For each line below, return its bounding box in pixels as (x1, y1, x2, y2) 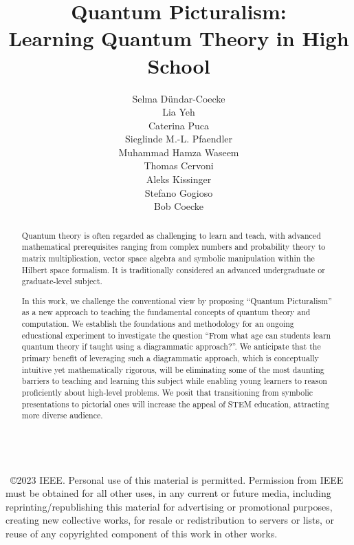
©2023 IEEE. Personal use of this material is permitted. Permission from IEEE (10, 472, 344, 487)
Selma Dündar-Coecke (132, 91, 225, 105)
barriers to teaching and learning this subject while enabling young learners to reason (21, 375, 327, 387)
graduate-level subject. (21, 275, 102, 287)
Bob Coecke (153, 199, 204, 213)
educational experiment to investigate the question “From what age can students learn (21, 329, 331, 341)
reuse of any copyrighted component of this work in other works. (5, 526, 278, 540)
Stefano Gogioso (144, 185, 213, 200)
